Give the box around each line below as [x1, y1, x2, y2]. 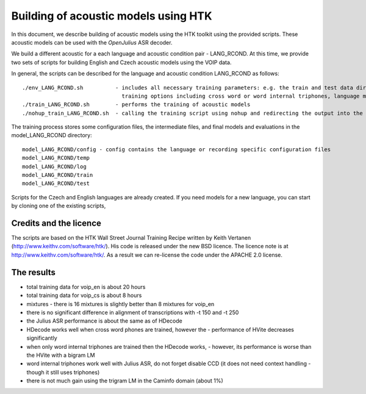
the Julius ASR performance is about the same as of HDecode [26, 317, 182, 324]
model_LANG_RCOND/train [22, 171, 93, 179]
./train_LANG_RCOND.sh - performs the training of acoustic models [22, 101, 251, 108]
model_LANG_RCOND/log [22, 163, 87, 170]
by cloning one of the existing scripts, [11, 202, 106, 210]
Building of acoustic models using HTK [11, 9, 213, 23]
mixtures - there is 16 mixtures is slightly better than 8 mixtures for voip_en [26, 300, 215, 307]
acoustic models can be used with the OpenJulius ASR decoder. [11, 38, 173, 46]
